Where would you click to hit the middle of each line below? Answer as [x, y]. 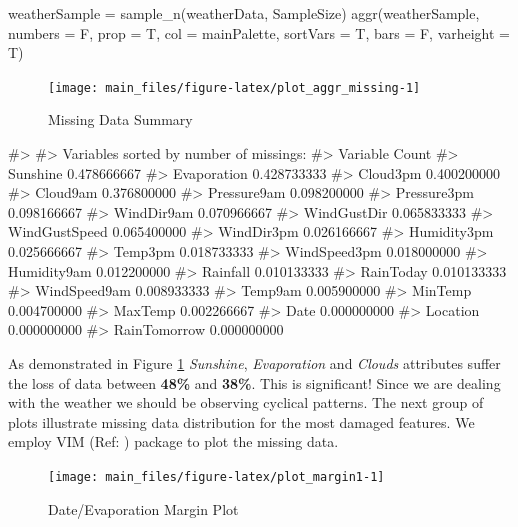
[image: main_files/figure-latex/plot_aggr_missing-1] [234, 87]
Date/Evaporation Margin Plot [143, 508]
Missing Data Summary [120, 119]
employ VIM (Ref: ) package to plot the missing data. [173, 441]
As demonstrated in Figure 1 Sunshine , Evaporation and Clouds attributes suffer [254, 362]
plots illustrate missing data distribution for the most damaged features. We [241, 421]
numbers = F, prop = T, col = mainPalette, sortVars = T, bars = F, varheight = [259, 32]
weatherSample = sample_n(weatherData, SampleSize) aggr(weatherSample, [244, 13]
